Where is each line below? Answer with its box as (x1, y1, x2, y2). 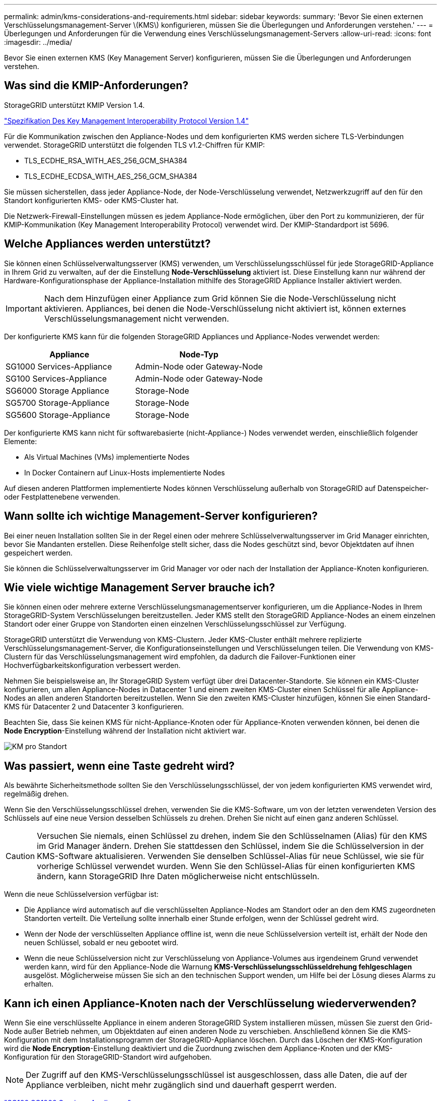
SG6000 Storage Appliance (6, 385, 109, 396)
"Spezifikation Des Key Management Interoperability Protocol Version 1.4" (4, 116, 249, 125)
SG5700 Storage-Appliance (6, 397, 110, 408)
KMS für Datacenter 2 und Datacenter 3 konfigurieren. (4, 702, 184, 711)
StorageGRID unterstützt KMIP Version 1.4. (4, 100, 145, 109)
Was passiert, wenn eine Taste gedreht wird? (4, 759, 235, 772)
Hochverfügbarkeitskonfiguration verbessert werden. (4, 661, 181, 670)
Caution (6, 851, 35, 862)
